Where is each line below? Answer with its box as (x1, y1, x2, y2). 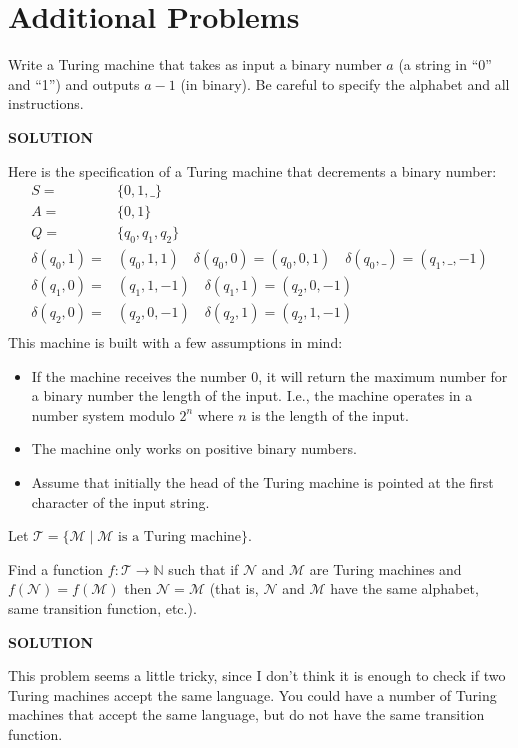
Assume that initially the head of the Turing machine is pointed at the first (31, 472, 494, 493)
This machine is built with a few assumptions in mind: (8, 332, 343, 353)
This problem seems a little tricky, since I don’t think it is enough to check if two (8, 665, 506, 686)
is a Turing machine (118, 530, 242, 545)
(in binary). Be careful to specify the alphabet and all (180, 73, 510, 94)
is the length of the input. (251, 404, 409, 425)
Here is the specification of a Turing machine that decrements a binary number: (8, 160, 497, 181)
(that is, (209, 578, 259, 599)
